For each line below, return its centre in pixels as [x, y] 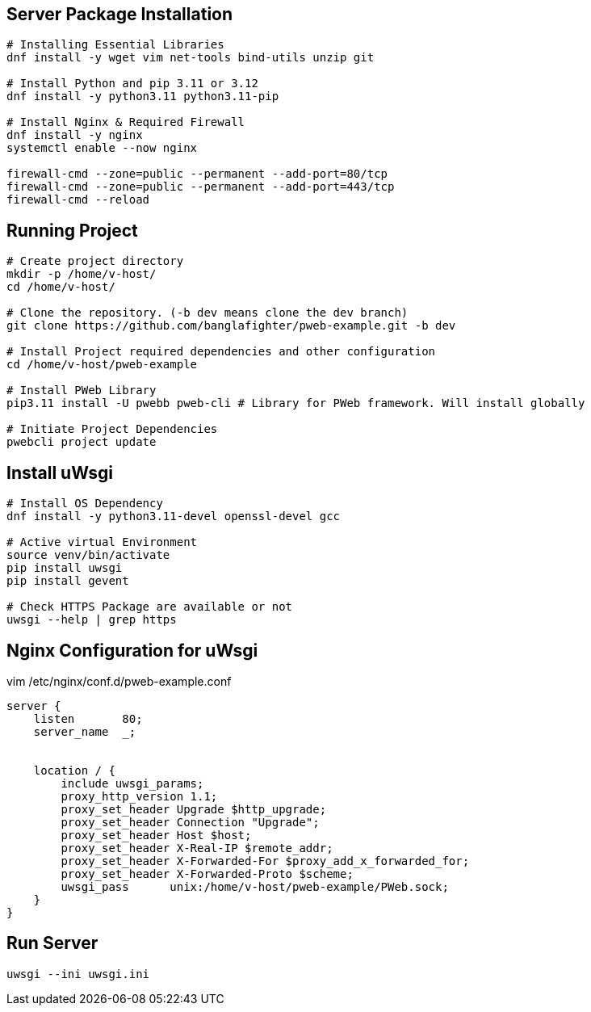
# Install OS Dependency [85, 504]
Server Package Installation [120, 14]
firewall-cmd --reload [78, 200]
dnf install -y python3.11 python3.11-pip [143, 97]
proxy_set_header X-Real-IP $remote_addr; [197, 848]
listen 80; [88, 718]
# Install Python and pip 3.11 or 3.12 [132, 84]
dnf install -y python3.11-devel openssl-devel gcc [174, 516]
